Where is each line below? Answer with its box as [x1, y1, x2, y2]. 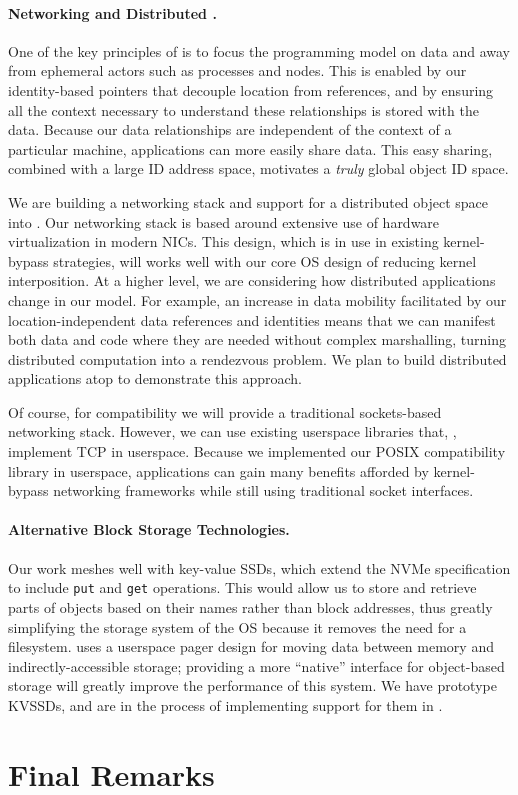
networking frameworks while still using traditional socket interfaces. [53, 480, 474, 501]
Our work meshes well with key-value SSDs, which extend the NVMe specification [8, 557, 511, 578]
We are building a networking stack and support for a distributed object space [8, 191, 489, 212]
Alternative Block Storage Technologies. [8, 519, 290, 540]
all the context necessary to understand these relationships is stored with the [8, 99, 479, 120]
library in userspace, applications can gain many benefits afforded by [8, 460, 429, 481]
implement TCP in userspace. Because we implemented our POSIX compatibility [8, 441, 506, 462]
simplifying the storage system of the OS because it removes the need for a [8, 616, 467, 637]
